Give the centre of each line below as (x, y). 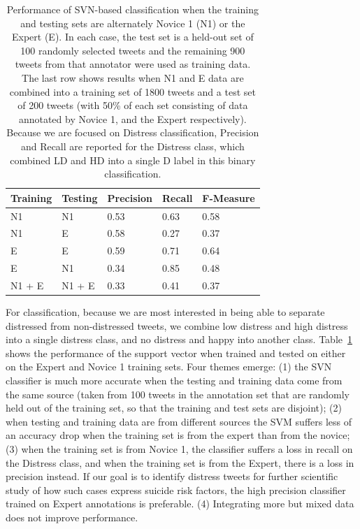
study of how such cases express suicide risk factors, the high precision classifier (176, 490)
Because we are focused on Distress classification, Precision (133, 132)
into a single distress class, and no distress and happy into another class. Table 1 (179, 339)
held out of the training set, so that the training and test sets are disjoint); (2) (174, 408)
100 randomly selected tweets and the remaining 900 (133, 50)
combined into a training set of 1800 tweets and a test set (132, 91)
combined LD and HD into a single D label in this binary (133, 160)
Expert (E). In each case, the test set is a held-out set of (132, 37)
